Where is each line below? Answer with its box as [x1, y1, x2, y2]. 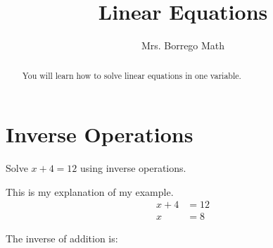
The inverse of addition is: [6, 231, 118, 246]
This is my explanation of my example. [6, 184, 174, 199]
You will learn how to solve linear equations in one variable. [22, 69, 241, 81]
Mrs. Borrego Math [141, 38, 225, 53]
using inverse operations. [80, 161, 186, 175]
